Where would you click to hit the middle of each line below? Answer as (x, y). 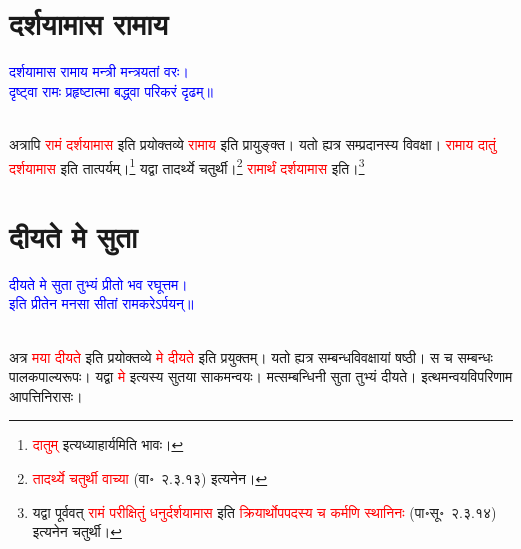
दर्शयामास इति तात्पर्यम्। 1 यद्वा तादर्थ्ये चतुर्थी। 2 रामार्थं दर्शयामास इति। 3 (187, 166)
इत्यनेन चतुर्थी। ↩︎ (77, 531)
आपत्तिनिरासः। (46, 395)
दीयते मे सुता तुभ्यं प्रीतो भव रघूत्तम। (98, 283)
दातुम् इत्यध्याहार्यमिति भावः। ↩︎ (108, 444)
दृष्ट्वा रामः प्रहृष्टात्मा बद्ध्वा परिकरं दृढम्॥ (111, 90)
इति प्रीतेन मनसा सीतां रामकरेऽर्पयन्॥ (101, 303)
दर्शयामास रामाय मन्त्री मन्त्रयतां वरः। (99, 71)
